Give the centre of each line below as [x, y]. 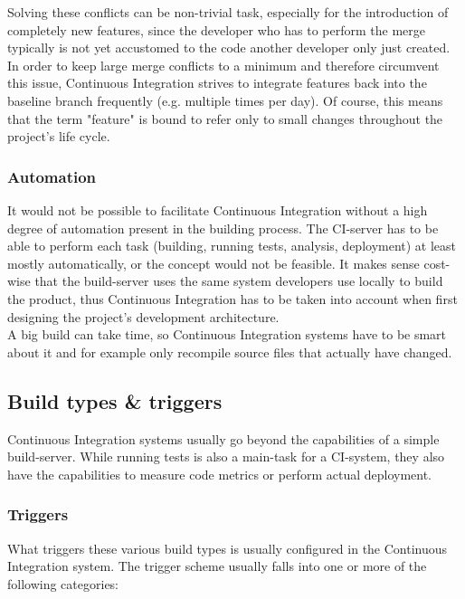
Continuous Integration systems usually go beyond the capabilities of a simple [223, 438]
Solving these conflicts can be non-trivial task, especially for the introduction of [228, 12]
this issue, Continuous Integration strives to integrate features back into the [217, 83]
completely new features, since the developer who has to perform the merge [216, 29]
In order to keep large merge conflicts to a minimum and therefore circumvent [223, 65]
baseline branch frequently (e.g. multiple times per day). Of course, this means [225, 100]
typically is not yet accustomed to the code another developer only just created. [229, 48]
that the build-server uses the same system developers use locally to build [239, 281]
